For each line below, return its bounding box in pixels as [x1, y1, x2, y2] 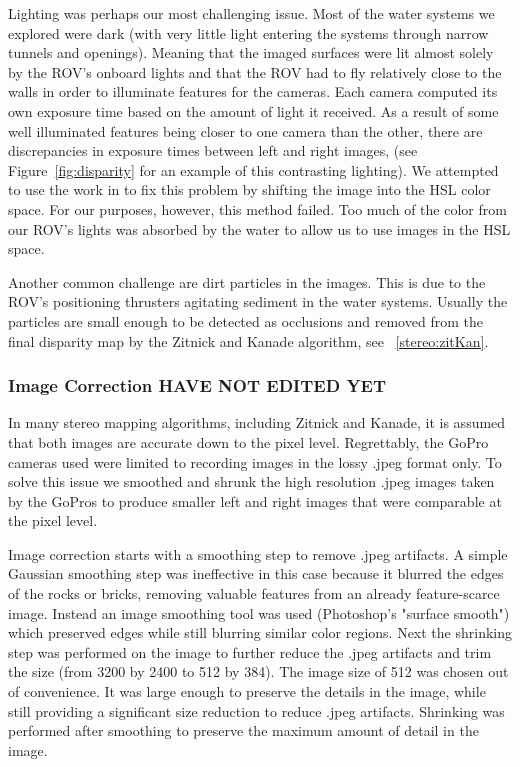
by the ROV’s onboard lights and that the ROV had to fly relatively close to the [8, 61, 502, 82]
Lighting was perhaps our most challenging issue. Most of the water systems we [8, 3, 495, 23]
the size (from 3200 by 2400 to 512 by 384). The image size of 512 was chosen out [8, 661, 509, 682]
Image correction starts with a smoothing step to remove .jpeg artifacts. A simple [8, 543, 508, 564]
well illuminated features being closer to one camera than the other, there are [8, 120, 483, 141]
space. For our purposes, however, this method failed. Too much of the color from [8, 198, 507, 219]
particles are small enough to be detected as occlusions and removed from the [8, 310, 483, 331]
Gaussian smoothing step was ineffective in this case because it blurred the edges [8, 563, 504, 584]
